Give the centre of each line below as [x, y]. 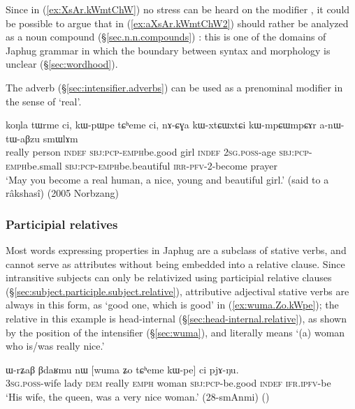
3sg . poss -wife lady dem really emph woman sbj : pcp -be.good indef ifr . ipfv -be [168, 383]
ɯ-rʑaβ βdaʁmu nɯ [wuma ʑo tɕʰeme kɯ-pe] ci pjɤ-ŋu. [122, 369]
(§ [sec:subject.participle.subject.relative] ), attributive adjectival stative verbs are [177, 291]
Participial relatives [62, 224]
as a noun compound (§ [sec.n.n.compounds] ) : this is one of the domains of [166, 37]
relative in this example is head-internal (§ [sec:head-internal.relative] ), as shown [176, 318]
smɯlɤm [60, 138]
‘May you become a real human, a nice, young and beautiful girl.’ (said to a [167, 179]
